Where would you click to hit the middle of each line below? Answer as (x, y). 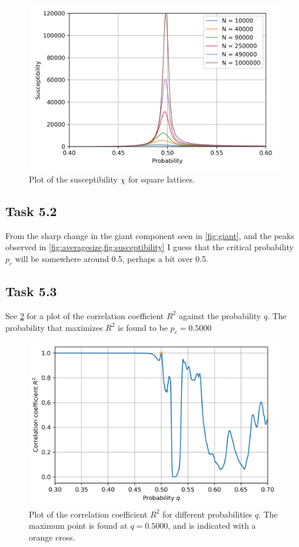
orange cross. (52, 537)
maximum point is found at (78, 526)
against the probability (220, 315)
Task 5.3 (31, 291)
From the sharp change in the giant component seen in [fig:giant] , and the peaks (150, 235)
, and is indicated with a (212, 526)
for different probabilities (207, 514)
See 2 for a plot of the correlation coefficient (85, 315)
